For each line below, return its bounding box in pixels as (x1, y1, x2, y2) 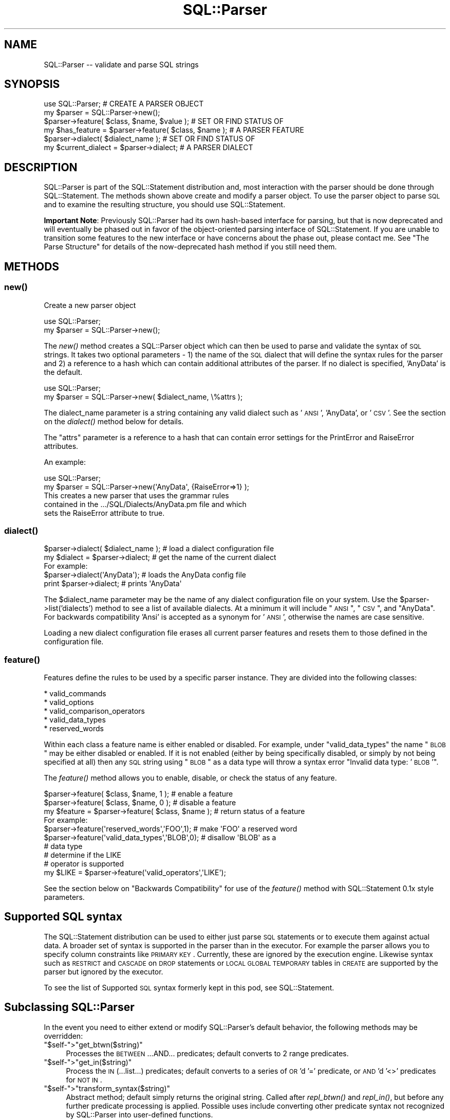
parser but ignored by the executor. (44, 967, 163, 976)
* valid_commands (44, 689, 106, 698)
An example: (44, 457, 86, 466)
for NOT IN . (66, 1075, 102, 1084)
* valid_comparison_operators (44, 707, 145, 715)
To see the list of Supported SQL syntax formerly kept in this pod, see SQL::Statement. (44, 983, 334, 992)
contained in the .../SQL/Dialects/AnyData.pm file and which (44, 499, 247, 509)
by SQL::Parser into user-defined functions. (66, 1110, 213, 1119)
